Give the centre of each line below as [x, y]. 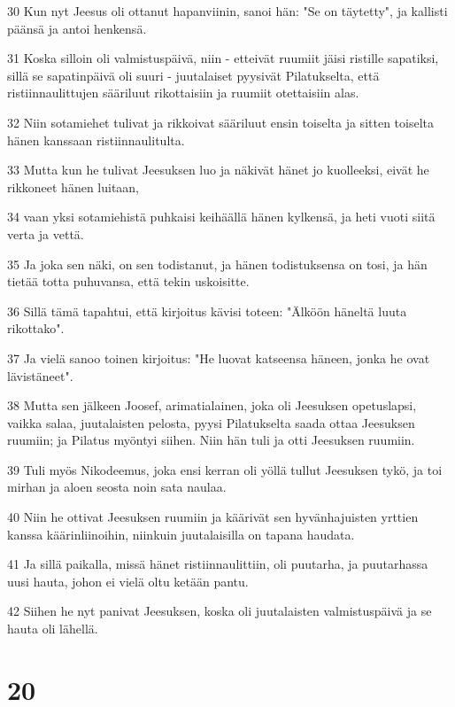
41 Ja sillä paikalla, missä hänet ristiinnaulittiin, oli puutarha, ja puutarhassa [218, 564]
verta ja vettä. [46, 233]
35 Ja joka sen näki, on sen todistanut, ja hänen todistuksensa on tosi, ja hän [217, 264]
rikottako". [36, 328]
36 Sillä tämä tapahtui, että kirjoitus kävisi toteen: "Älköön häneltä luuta [207, 311]
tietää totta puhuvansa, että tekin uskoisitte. [128, 281]
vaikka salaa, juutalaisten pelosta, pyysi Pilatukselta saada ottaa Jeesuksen [211, 422]
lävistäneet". [40, 375]
